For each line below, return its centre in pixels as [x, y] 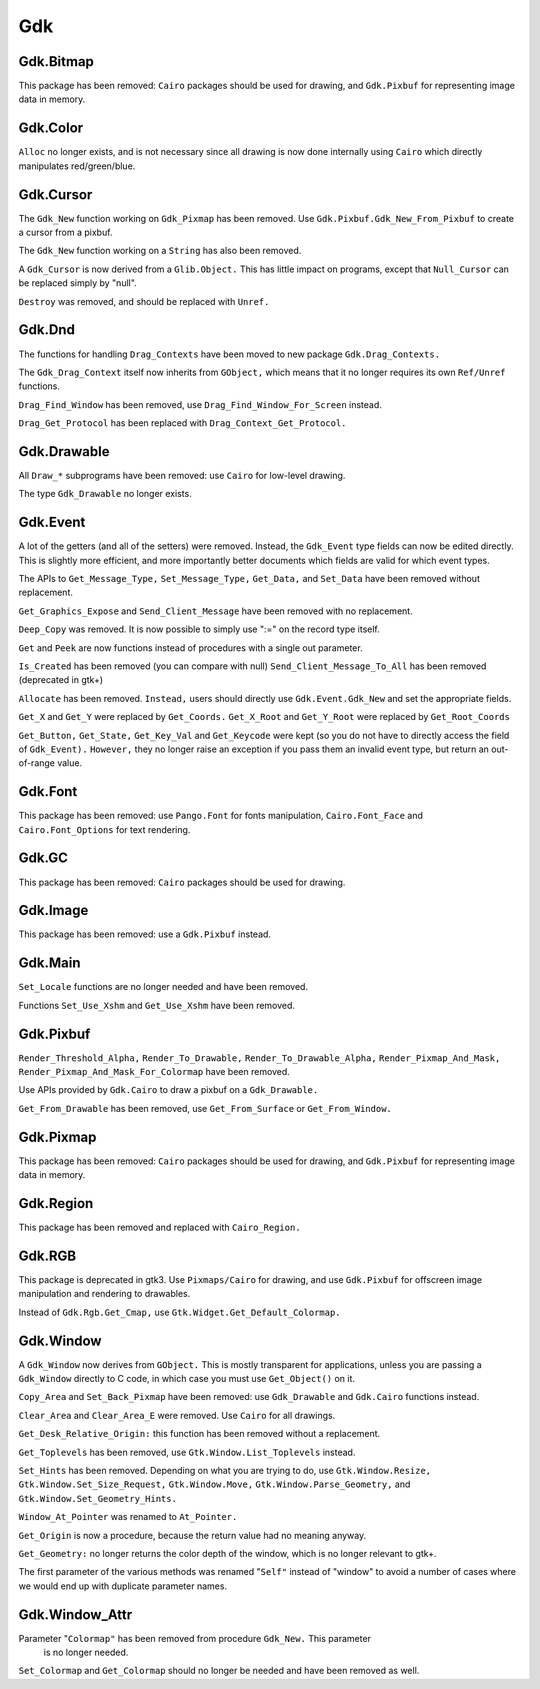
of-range [36, 763]
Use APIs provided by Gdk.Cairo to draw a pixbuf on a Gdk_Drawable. [168, 1090]
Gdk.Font [48, 791]
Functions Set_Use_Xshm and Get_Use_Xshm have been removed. [156, 1005]
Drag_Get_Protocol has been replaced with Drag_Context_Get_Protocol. [182, 423]
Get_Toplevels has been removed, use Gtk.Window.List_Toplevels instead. [187, 1452]
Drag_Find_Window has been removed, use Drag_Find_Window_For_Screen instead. [200, 404]
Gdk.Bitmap [56, 61]
